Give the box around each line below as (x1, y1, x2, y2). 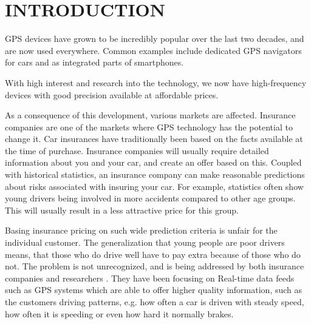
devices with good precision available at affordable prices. (5, 88, 219, 101)
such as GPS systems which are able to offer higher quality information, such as (5, 283, 302, 296)
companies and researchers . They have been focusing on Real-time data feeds (5, 271, 295, 284)
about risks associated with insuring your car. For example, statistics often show (5, 180, 304, 192)
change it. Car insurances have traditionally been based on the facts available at (5, 132, 303, 145)
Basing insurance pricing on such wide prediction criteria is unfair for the (5, 224, 278, 237)
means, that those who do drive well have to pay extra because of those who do (5, 248, 301, 260)
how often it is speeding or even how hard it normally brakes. (5, 307, 234, 320)
